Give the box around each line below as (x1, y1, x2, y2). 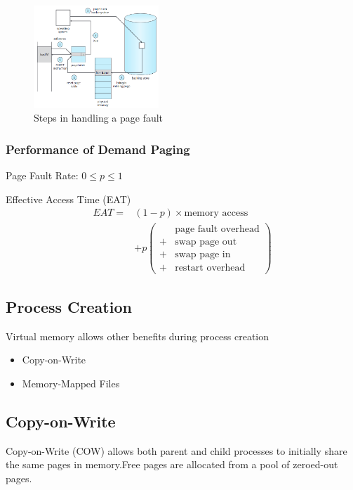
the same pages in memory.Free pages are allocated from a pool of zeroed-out (6, 457, 338, 472)
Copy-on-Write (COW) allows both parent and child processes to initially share (6, 443, 347, 458)
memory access (184, 208, 248, 219)
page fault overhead (175, 224, 260, 235)
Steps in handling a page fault (34, 110, 164, 125)
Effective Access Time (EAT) (6, 191, 131, 206)
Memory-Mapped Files (22, 375, 120, 390)
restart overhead (175, 263, 246, 273)
